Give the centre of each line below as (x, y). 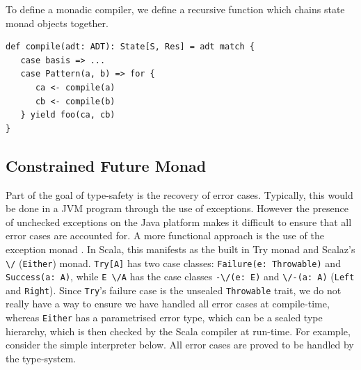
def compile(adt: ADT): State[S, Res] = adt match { (130, 47)
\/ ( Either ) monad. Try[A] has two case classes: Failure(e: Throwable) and (173, 263)
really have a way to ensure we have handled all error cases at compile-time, (168, 304)
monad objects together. (57, 23)
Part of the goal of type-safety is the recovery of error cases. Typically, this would (179, 194)
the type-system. (41, 358)
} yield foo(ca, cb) (68, 115)
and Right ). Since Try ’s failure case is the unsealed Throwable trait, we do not (174, 290)
